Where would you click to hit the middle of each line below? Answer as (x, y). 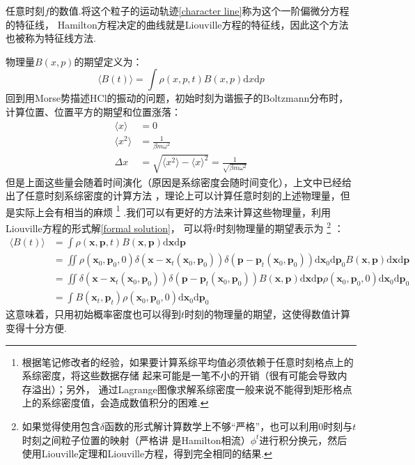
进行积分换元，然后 (303, 440)
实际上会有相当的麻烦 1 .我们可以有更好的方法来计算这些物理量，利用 (173, 211)
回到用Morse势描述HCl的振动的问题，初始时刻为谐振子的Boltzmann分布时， (177, 98)
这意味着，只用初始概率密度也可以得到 (93, 314)
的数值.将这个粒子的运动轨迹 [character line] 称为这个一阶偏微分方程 (199, 10)
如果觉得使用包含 (61, 426)
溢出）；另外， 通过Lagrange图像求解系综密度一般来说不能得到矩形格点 (192, 389)
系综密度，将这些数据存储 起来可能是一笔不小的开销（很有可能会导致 (180, 375)
